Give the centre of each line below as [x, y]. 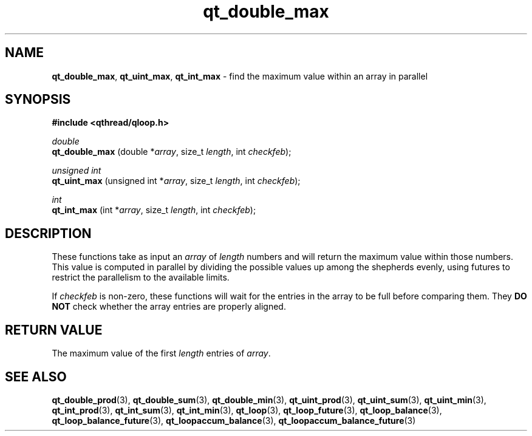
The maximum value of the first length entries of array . [161, 353]
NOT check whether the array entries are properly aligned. [169, 307]
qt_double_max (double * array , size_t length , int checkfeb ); [172, 152]
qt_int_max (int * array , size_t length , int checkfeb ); [154, 210]
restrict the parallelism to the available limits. [141, 278]
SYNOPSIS [38, 100]
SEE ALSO [36, 376]
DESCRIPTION [48, 233]
